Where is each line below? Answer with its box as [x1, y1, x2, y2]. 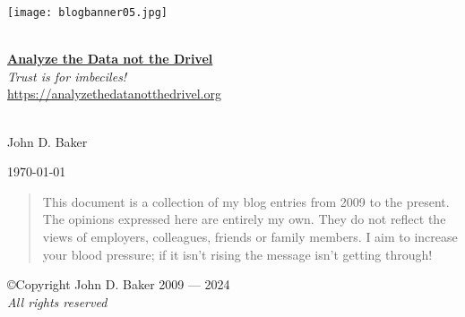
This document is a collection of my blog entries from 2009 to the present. [42, 192, 450, 210]
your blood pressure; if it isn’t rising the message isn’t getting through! [42, 244, 433, 263]
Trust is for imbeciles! [7, 66, 127, 85]
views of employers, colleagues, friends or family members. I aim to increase [42, 227, 458, 245]
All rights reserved [7, 292, 108, 311]
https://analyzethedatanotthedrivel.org [7, 84, 221, 103]
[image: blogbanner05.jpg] [7, 6, 168, 19]
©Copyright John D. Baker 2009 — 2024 [7, 275, 230, 294]
